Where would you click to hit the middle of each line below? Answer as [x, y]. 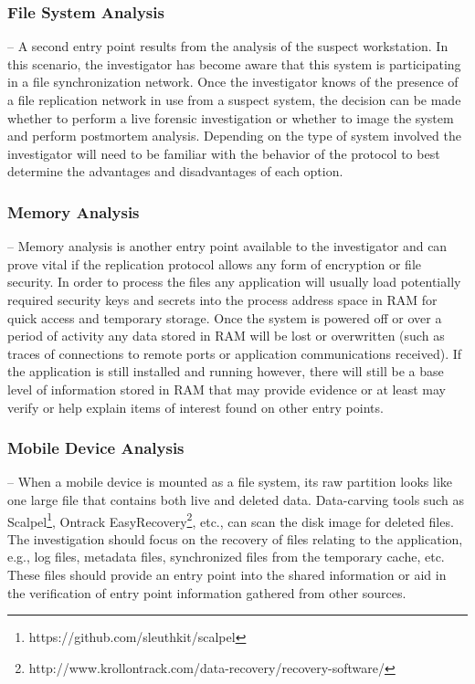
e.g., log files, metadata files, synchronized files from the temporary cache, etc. [226, 557]
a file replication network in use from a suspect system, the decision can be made [234, 100]
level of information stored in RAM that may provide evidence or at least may [227, 389]
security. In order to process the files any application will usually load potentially [234, 282]
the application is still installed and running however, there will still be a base [226, 371]
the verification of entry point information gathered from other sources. [207, 592]
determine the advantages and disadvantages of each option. [175, 171]
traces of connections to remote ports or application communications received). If [235, 353]
